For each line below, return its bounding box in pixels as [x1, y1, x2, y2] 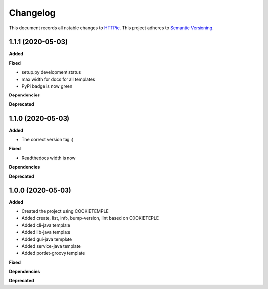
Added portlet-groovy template [21, 250, 85, 256]
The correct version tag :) [21, 137, 74, 143]
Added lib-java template [21, 229, 71, 235]
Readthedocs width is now [21, 155, 76, 161]
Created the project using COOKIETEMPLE [21, 208, 109, 214]
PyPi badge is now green [21, 83, 73, 89]
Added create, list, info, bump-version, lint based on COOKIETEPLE [21, 215, 159, 221]
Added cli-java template [21, 222, 70, 228]
